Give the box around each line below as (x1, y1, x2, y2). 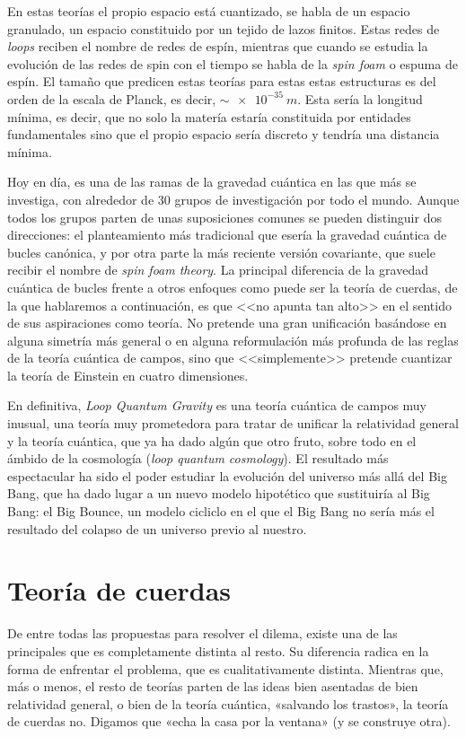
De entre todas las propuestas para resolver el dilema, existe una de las (7, 624, 398, 643)
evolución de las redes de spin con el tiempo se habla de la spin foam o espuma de (7, 54, 458, 73)
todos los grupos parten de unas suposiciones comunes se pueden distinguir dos (7, 207, 442, 226)
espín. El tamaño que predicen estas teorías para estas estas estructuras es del (7, 72, 436, 91)
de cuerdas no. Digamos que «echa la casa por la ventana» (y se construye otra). (7, 712, 451, 731)
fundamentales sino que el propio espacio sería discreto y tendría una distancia (7, 125, 440, 144)
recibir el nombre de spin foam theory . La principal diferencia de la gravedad (7, 260, 428, 279)
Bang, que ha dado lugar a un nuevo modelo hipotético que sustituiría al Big (7, 484, 430, 503)
